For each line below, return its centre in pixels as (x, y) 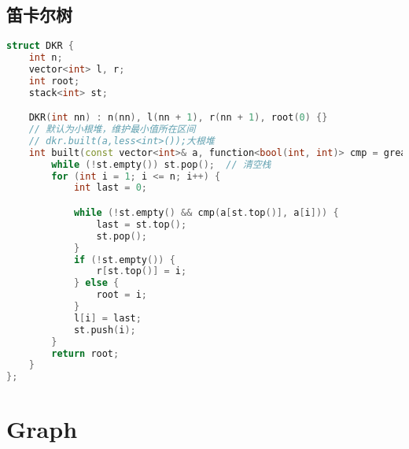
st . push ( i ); (105, 330)
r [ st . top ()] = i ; (142, 271)
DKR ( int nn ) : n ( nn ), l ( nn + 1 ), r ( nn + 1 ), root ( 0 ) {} (178, 118)
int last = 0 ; (111, 188)
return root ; (85, 353)
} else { (96, 283)
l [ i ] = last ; (107, 318)
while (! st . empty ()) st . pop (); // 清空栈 (161, 164)
